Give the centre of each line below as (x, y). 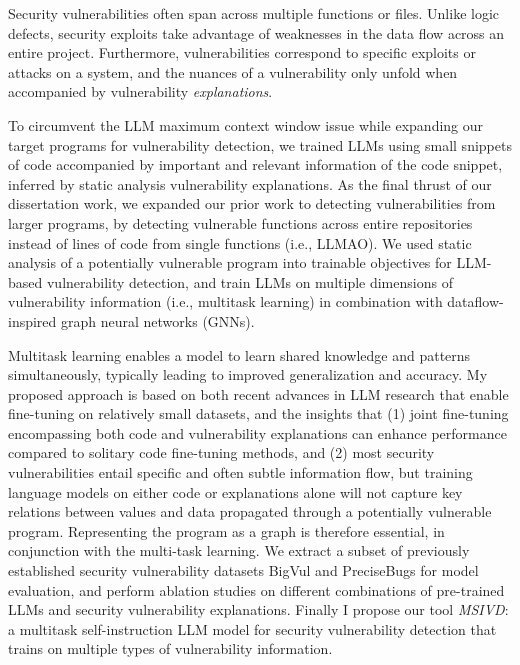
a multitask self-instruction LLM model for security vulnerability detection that (252, 628)
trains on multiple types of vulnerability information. (170, 648)
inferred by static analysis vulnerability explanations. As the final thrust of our (250, 183)
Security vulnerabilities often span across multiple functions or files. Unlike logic (254, 13)
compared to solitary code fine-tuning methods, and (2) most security (221, 452)
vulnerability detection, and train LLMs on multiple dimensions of (249, 281)
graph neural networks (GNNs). (158, 320)
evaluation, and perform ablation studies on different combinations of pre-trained (256, 589)
